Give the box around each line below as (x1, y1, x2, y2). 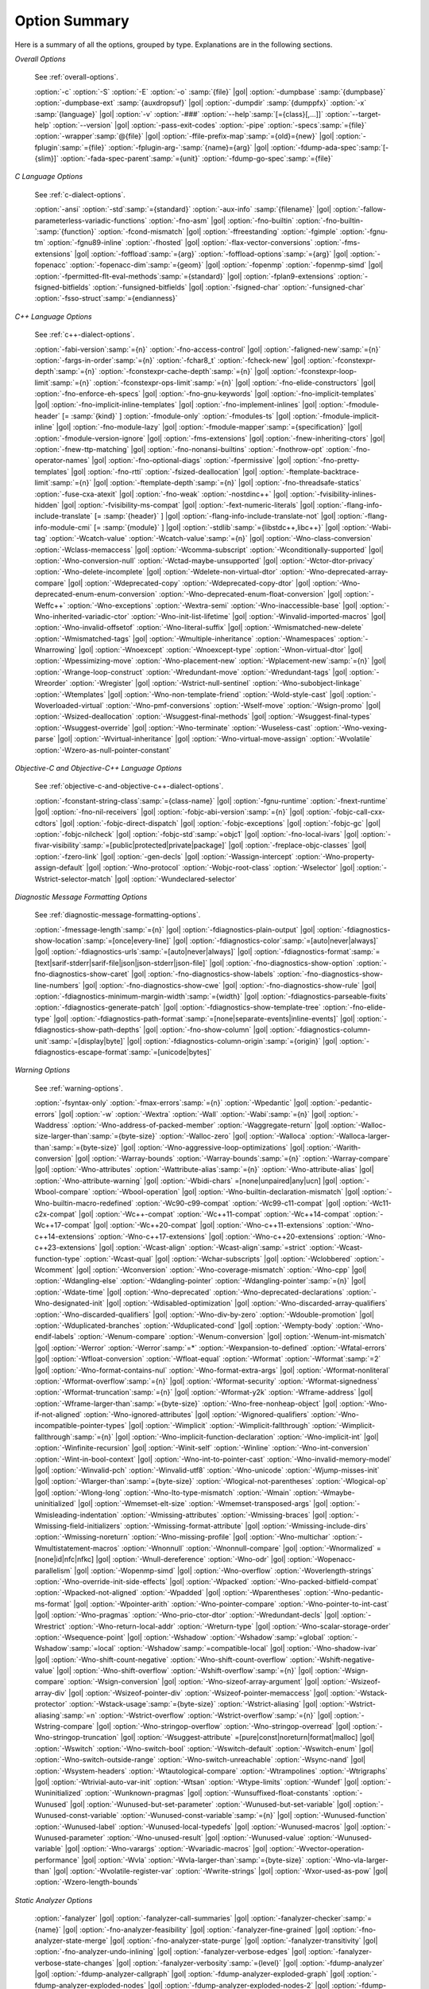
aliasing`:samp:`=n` (34, 1711, 98, 1720)
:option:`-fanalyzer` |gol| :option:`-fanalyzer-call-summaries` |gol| (34, 1913, 249, 1923)
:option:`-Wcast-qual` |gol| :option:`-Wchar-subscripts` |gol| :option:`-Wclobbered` (83, 1254, 353, 1263)
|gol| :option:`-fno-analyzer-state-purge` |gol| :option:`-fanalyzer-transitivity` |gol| (110, 1936, 378, 1945)
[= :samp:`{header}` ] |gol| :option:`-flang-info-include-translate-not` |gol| (94, 512, 336, 521)
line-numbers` (34, 980, 81, 990)
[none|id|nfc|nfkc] (34, 1555, 95, 1564)
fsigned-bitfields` (34, 282, 91, 292)
